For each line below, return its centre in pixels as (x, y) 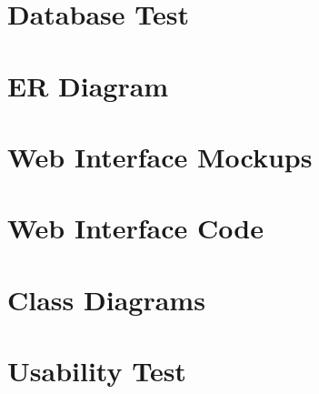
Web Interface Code (135, 228)
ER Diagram (88, 85)
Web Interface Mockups (160, 156)
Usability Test (97, 371)
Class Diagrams (106, 299)
